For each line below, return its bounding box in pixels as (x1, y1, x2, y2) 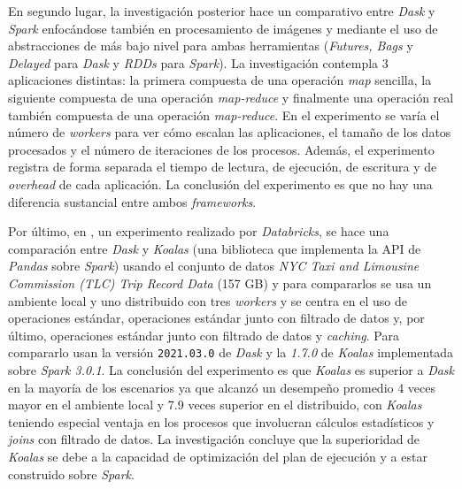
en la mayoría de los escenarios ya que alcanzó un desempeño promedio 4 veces (8, 378, 436, 396)
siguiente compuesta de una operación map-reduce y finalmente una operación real (8, 88, 454, 106)
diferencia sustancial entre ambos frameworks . (8, 192, 257, 210)
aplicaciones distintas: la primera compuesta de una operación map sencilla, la (8, 71, 432, 89)
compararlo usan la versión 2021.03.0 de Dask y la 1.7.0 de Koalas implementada (8, 343, 454, 362)
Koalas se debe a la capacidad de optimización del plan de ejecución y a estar (8, 447, 427, 465)
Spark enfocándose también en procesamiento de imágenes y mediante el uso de (8, 19, 438, 37)
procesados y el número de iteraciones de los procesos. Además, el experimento (8, 140, 435, 158)
